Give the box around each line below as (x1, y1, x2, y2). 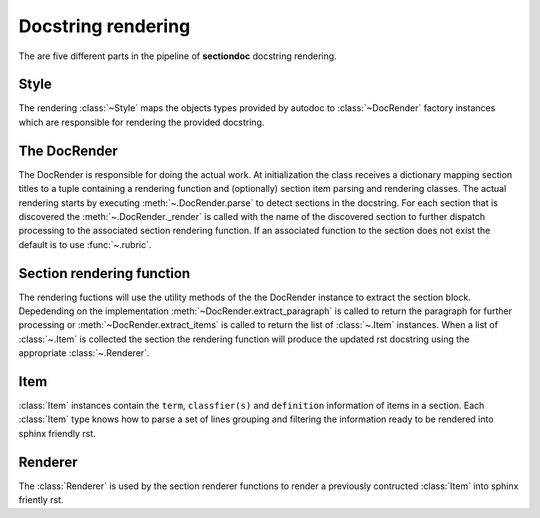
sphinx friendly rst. (18, 427, 97, 439)
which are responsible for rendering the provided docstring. (18, 116, 265, 128)
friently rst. (18, 494, 64, 506)
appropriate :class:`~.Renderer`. (18, 347, 150, 359)
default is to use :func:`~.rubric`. (18, 238, 152, 250)
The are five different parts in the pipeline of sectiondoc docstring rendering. (18, 50, 337, 62)
